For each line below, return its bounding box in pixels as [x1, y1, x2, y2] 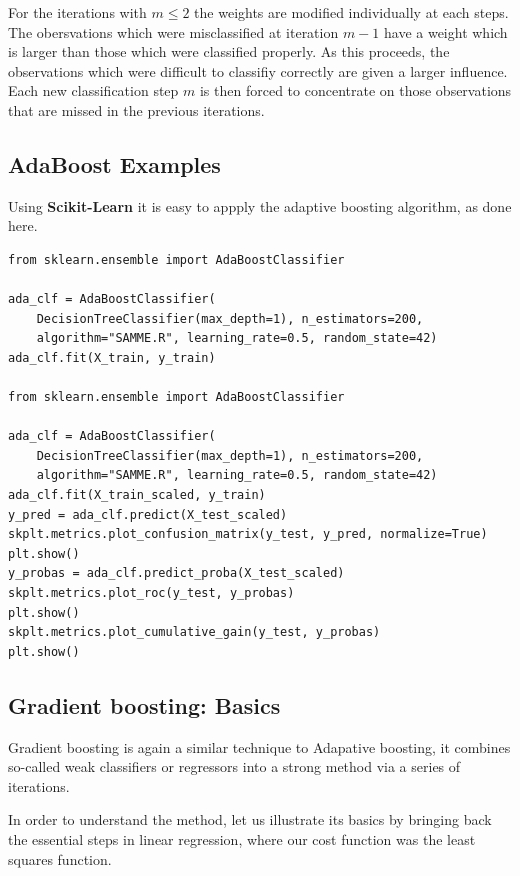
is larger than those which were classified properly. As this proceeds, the [8, 41, 450, 62]
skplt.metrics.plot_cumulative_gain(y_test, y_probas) [8, 625, 381, 640]
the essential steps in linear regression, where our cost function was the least [8, 829, 476, 849]
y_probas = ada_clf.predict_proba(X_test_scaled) [8, 566, 345, 581]
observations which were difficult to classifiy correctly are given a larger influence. [8, 60, 508, 81]
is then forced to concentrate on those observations [199, 80, 512, 101]
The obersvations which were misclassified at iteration [8, 21, 339, 42]
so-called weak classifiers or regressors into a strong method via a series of [8, 756, 461, 777]
